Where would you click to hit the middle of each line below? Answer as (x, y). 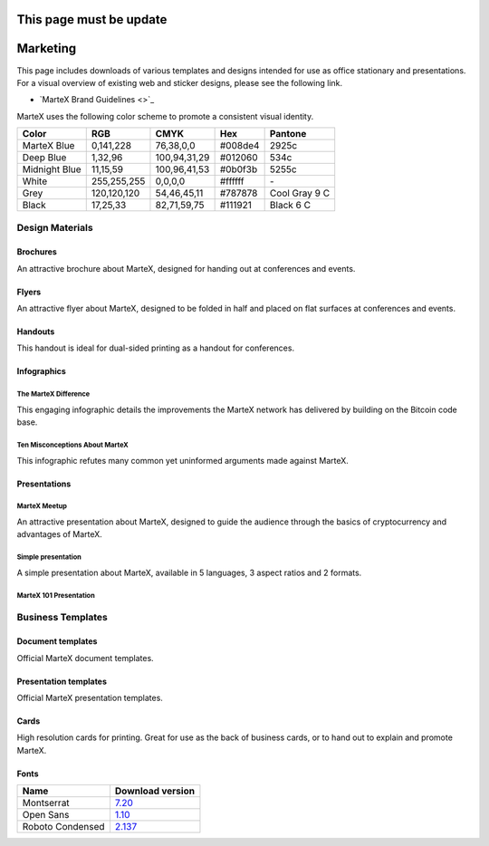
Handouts (36, 332)
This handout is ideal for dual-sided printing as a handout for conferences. (155, 348)
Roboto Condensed (63, 827)
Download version (154, 791)
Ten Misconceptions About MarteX (72, 445)
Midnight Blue (52, 169)
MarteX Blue (48, 146)
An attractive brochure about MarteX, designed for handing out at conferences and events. (186, 268)
